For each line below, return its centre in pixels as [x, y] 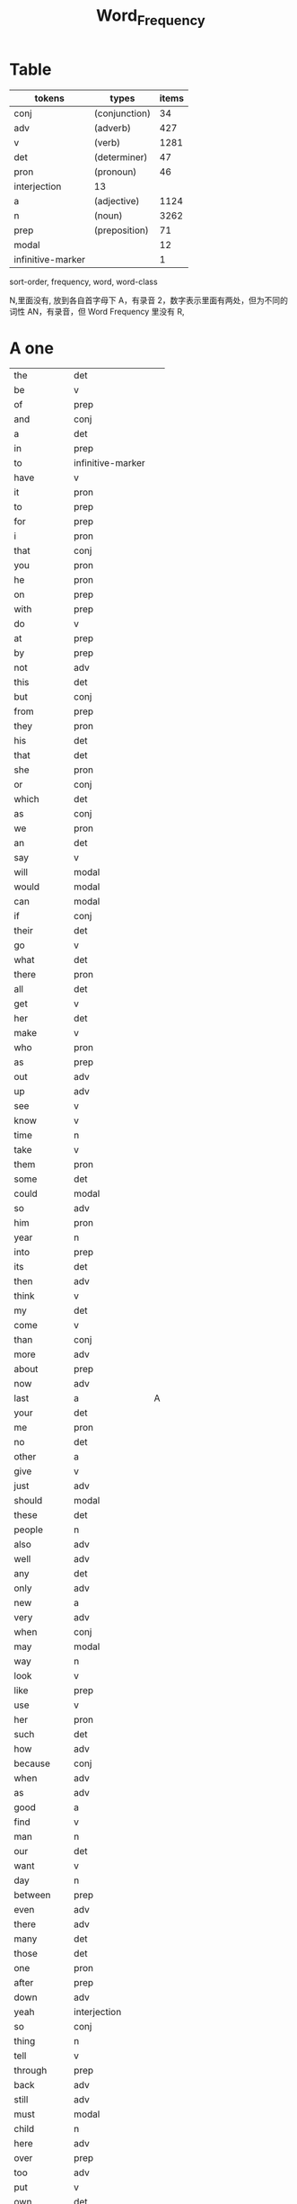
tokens [49, 98]
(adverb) [113, 128]
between [32, 1896]
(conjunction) [122, 113]
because [32, 1763]
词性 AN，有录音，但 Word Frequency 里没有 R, [97, 311]
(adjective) [117, 201]
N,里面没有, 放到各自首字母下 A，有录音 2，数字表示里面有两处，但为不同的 [149, 300]
